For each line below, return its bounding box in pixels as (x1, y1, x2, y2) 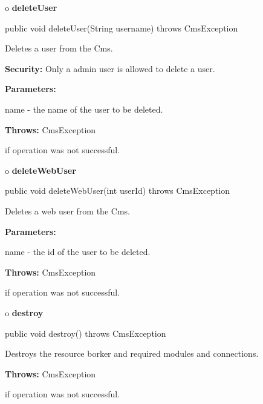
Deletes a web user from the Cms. (5, 204, 130, 217)
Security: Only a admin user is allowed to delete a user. (5, 62, 215, 75)
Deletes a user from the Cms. (5, 42, 113, 55)
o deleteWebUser (5, 164, 76, 176)
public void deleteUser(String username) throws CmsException (5, 21, 238, 34)
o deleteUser (5, 1, 57, 13)
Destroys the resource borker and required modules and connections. (5, 347, 259, 360)
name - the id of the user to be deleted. (5, 245, 151, 258)
